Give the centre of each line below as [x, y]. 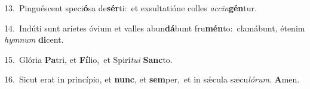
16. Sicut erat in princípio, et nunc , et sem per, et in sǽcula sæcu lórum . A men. [152, 79]
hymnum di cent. [34, 39]
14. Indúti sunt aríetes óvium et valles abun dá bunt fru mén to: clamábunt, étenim [155, 28]
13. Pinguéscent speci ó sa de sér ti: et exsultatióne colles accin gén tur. [131, 8]
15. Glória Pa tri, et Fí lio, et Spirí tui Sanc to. [88, 59]
